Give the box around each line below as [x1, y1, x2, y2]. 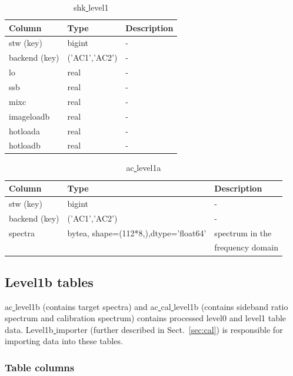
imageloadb [9, 110, 50, 122]
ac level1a [126, 161, 161, 174]
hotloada [9, 124, 40, 137]
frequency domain [214, 241, 278, 253]
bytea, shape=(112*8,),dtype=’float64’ [67, 226, 207, 239]
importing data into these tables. [5, 335, 123, 347]
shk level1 [73, 1, 109, 13]
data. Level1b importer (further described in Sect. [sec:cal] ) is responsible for [5, 323, 283, 335]
